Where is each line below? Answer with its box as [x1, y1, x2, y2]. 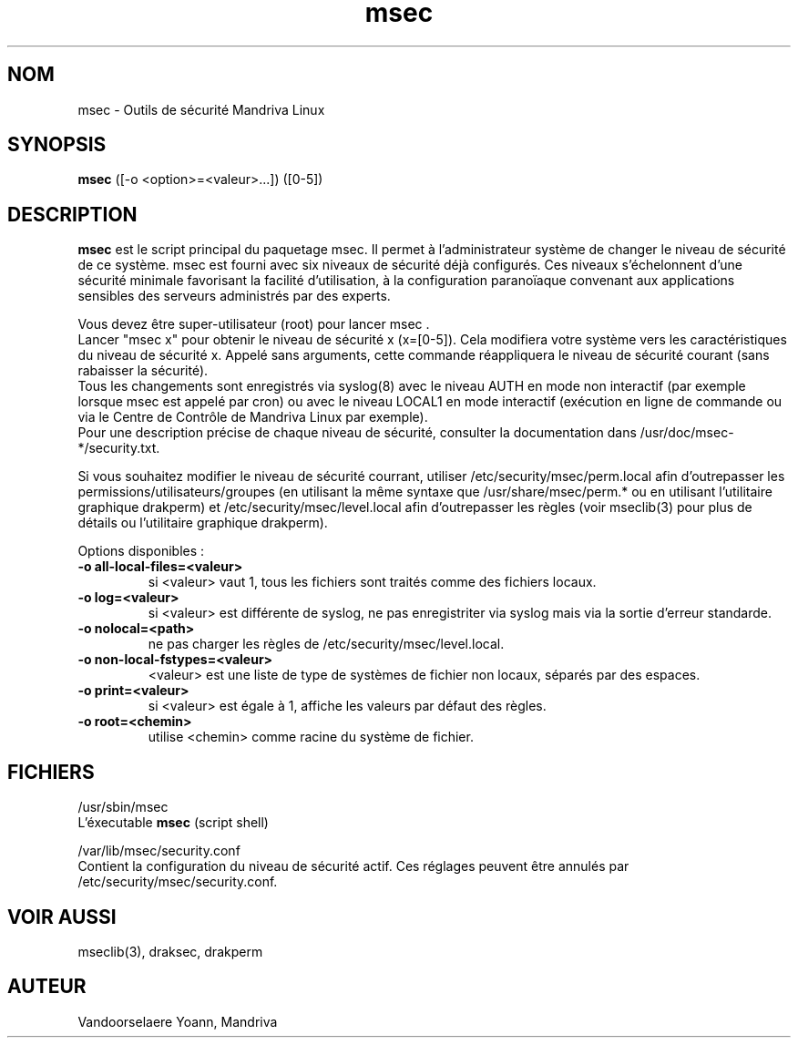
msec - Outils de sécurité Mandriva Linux [77, 101, 325, 118]
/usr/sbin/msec [77, 799, 169, 815]
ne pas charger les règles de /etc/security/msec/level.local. [148, 636, 505, 652]
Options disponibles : [77, 543, 205, 559]
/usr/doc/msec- [639, 425, 734, 441]
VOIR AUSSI [7, 905, 117, 928]
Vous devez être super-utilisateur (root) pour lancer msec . [77, 316, 430, 333]
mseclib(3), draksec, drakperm [77, 943, 263, 959]
